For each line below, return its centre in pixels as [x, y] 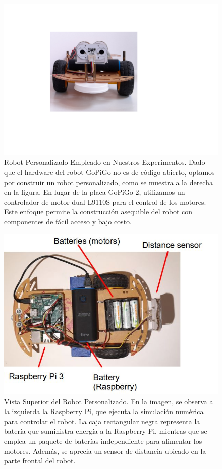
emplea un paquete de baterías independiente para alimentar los [103, 441]
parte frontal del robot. [40, 461]
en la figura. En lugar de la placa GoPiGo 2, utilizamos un [95, 192]
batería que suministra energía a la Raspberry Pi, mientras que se [106, 431]
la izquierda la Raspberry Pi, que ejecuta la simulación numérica [104, 411]
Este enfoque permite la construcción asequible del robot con [98, 212]
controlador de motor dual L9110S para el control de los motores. [105, 201]
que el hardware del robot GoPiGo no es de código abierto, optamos [109, 172]
